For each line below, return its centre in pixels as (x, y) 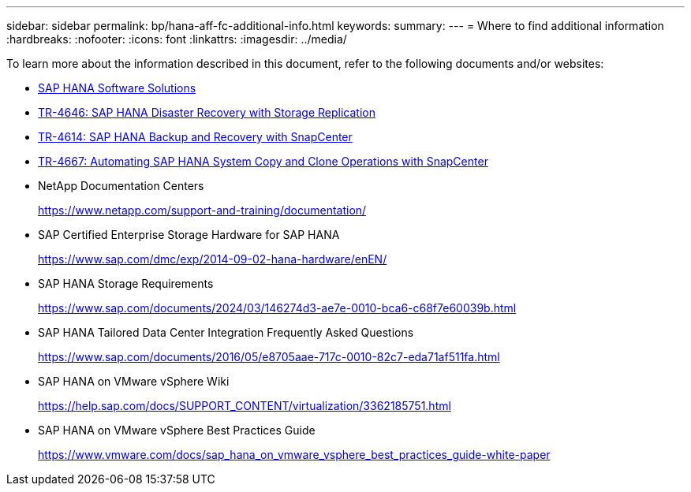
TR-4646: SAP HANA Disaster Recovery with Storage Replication (207, 112)
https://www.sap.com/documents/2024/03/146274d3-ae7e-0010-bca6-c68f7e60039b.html (277, 308)
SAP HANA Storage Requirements (126, 283)
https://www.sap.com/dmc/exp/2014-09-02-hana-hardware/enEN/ (213, 259)
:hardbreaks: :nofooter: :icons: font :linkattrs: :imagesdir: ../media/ (177, 39)
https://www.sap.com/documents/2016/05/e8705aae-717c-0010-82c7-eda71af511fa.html (269, 357)
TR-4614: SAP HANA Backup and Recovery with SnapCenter (195, 137)
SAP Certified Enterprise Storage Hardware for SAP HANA (189, 235)
